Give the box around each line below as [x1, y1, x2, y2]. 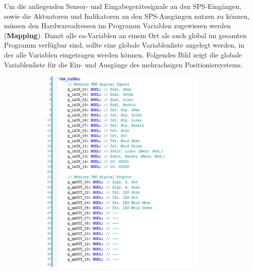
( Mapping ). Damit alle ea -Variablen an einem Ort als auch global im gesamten [4, 30, 247, 40]
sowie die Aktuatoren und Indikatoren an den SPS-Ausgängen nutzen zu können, [4, 10, 250, 21]
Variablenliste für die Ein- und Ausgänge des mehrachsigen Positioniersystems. [4, 59, 243, 69]
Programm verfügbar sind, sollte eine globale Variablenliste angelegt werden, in [4, 40, 245, 50]
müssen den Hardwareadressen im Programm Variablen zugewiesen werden [4, 20, 231, 31]
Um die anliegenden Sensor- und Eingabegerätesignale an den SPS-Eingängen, [4, 1, 242, 11]
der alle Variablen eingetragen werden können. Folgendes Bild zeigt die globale [4, 49, 242, 59]
